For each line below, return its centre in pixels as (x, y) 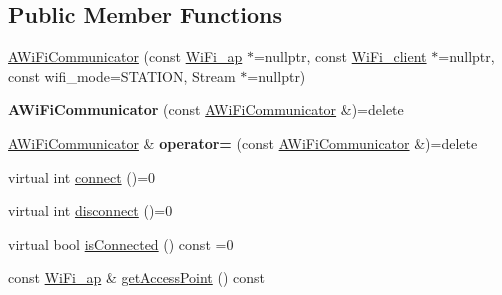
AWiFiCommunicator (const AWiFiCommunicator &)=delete (206, 109)
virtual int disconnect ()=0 (90, 210)
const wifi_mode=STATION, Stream (122, 75)
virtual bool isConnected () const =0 (121, 243)
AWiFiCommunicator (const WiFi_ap (125, 56)
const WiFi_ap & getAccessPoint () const (136, 277)
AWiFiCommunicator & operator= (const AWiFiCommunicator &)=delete (243, 142)
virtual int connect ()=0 (82, 176)
